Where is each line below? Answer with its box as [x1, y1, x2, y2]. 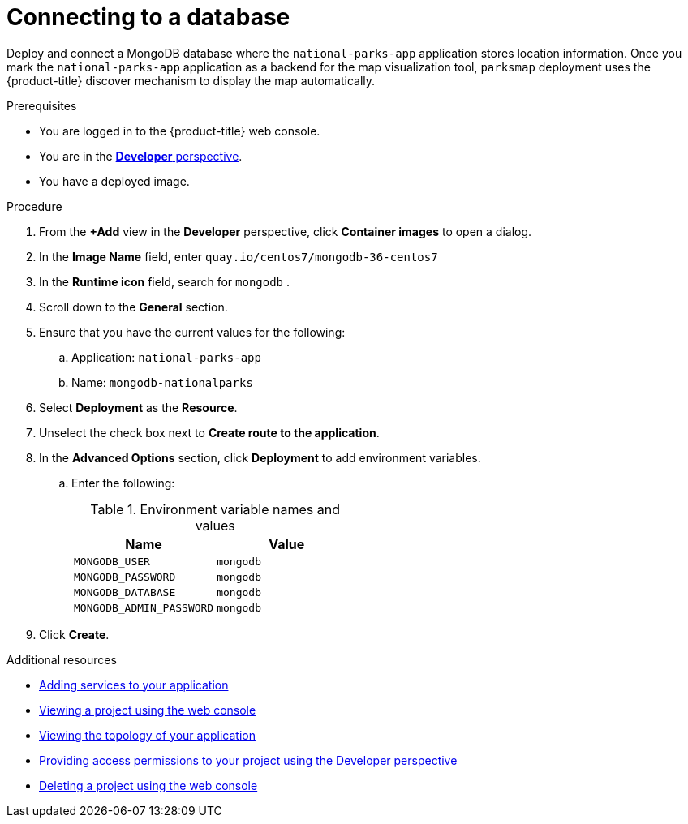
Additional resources [6, 652, 117, 667]
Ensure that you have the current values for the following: [39, 324, 346, 339]
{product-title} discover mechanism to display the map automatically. [6, 73, 376, 88]
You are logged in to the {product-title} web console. [39, 123, 320, 138]
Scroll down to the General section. [39, 299, 228, 314]
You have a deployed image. [39, 174, 190, 188]
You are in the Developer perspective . [39, 148, 243, 163]
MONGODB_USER [74, 555, 150, 568]
